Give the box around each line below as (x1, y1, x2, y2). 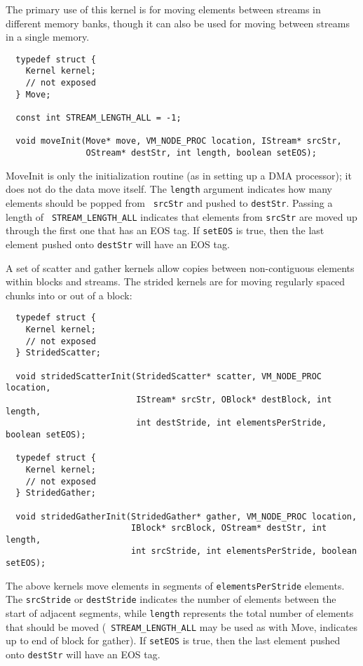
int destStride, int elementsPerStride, (136, 418, 327, 428)
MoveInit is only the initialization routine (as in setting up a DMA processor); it (6, 168, 352, 182)
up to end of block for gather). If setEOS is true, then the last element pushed (6, 633, 341, 648)
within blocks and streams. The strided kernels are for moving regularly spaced (6, 274, 345, 289)
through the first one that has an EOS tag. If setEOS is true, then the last (6, 223, 324, 238)
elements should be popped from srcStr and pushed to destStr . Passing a (6, 195, 333, 210)
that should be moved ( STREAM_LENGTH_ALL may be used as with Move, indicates (6, 619, 358, 634)
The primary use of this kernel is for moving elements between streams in (6, 2, 321, 16)
